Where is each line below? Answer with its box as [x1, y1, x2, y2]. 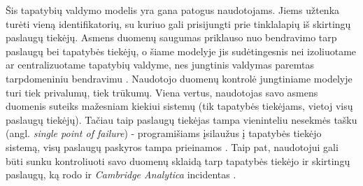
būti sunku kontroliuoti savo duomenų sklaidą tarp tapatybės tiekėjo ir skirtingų [6, 153, 350, 168]
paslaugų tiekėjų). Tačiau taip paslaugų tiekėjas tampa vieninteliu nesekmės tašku [6, 112, 357, 127]
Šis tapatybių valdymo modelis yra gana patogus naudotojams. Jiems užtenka [6, 3, 340, 17]
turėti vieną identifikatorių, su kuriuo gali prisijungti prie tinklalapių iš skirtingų [6, 16, 351, 31]
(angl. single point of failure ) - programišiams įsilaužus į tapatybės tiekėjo [6, 126, 322, 141]
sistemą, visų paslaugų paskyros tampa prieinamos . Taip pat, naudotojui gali [6, 139, 339, 154]
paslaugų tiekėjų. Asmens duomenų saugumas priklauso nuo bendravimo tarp [6, 30, 337, 45]
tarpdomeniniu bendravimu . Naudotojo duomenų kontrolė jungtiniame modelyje [6, 71, 353, 85]
